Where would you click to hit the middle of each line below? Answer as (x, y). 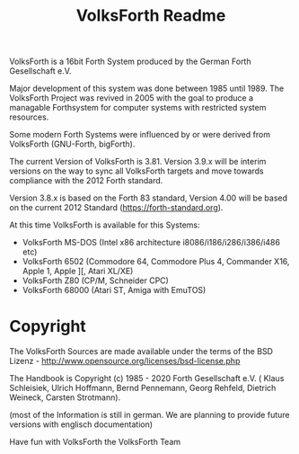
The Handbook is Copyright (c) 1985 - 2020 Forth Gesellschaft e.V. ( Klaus (147, 378)
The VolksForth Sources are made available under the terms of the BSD (141, 352)
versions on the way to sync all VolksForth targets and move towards (136, 171)
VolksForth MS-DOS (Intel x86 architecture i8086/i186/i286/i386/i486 (151, 243)
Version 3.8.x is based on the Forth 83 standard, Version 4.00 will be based (149, 198)
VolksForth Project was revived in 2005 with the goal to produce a (132, 98)
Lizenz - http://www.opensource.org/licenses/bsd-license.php (125, 361)
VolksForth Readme (151, 16)
